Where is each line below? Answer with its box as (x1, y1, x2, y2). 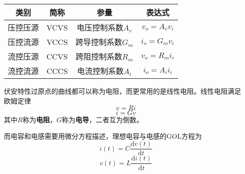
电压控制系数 (77, 22, 123, 33)
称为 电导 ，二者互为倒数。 (61, 115, 143, 125)
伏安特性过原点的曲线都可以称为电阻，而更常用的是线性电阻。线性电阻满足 (4, 86, 241, 96)
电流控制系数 (77, 65, 124, 76)
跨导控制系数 (76, 36, 122, 47)
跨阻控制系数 (76, 51, 122, 62)
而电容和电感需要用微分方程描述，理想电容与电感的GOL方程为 (4, 130, 202, 141)
